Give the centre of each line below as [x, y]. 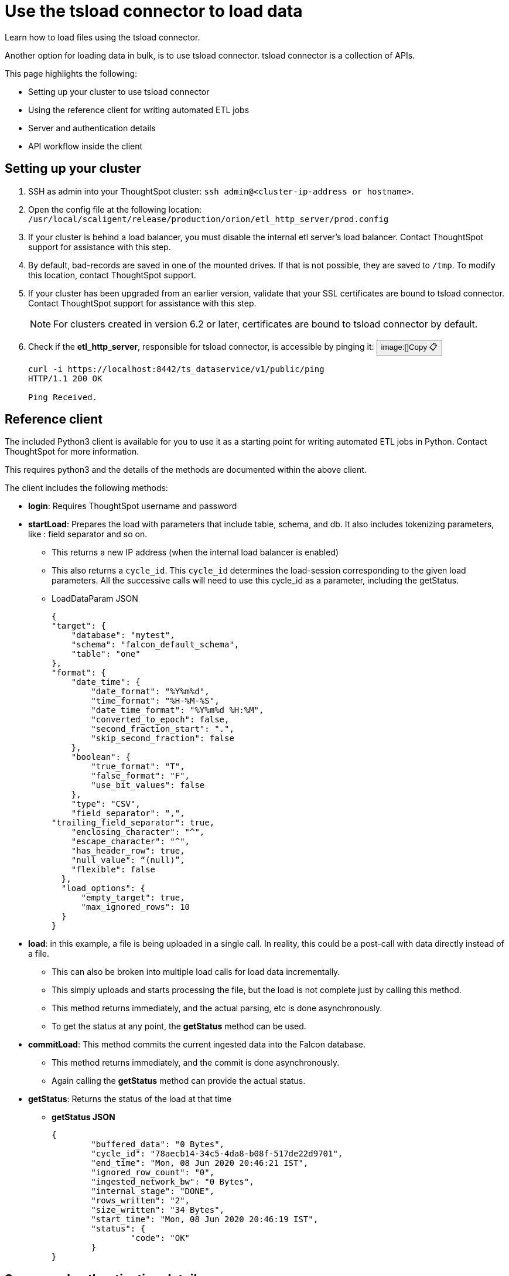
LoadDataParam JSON [95, 599]
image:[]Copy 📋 [409, 347]
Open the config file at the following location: [115, 209]
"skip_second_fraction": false [163, 738]
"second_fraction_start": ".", [163, 729]
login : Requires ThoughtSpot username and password [133, 506]
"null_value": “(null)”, [128, 860]
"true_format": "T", [138, 767]
